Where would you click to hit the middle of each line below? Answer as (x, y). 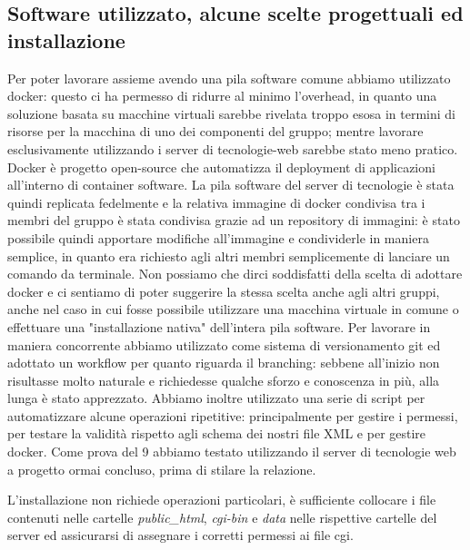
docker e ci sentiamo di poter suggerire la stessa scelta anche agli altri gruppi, (224, 291)
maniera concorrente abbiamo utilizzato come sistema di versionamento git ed (224, 344)
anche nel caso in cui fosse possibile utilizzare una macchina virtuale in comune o (233, 309)
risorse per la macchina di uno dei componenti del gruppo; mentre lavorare (215, 131)
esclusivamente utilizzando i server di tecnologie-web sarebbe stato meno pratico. (233, 148)
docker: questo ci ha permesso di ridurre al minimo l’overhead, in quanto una (222, 96)
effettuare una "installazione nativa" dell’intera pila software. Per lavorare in (219, 326)
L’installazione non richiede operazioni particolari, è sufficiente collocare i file (222, 500)
